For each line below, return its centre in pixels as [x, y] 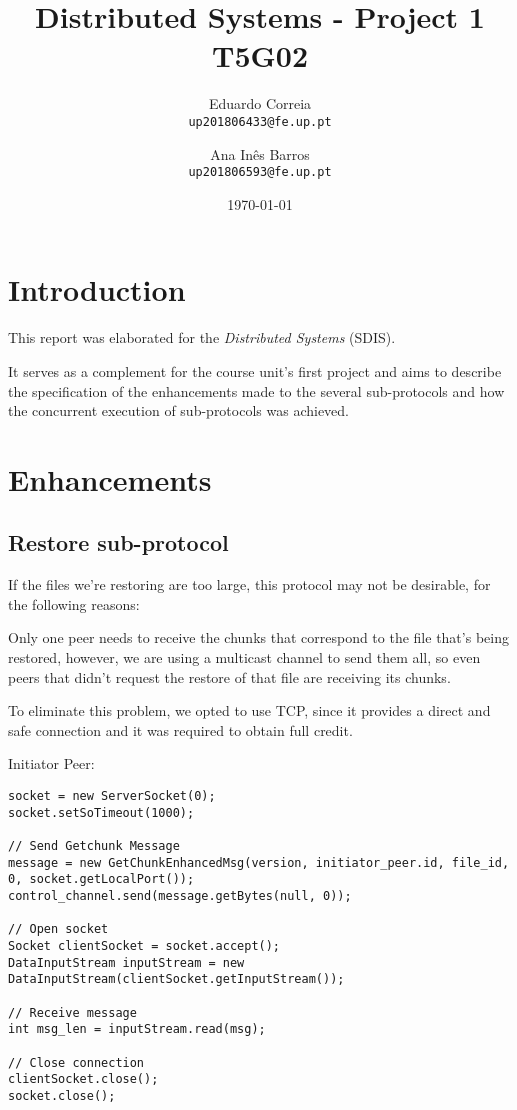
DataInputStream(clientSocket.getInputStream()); [176, 979]
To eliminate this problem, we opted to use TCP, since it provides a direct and [249, 710]
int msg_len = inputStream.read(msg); [137, 1029]
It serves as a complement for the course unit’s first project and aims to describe [255, 370]
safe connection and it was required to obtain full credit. [180, 729]
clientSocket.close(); [83, 1079]
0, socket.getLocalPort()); [101, 879]
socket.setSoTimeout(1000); [101, 812]
